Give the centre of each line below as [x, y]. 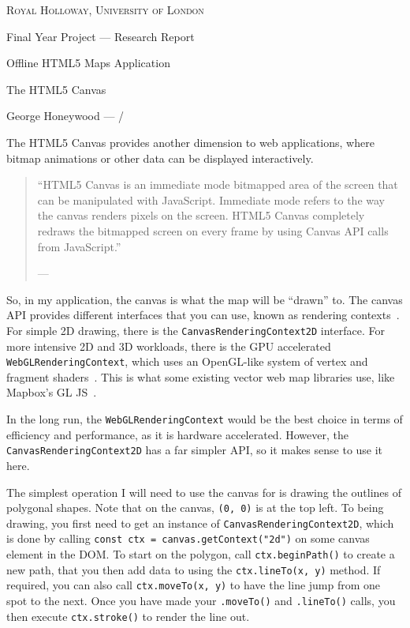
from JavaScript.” [79, 246]
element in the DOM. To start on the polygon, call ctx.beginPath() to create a [201, 554]
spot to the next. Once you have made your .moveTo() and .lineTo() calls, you [201, 601]
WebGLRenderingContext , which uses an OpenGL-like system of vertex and [187, 361]
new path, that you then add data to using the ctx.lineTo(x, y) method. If [194, 569]
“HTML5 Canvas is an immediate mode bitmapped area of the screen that [218, 184]
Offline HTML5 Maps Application [88, 63]
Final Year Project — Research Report [101, 36]
